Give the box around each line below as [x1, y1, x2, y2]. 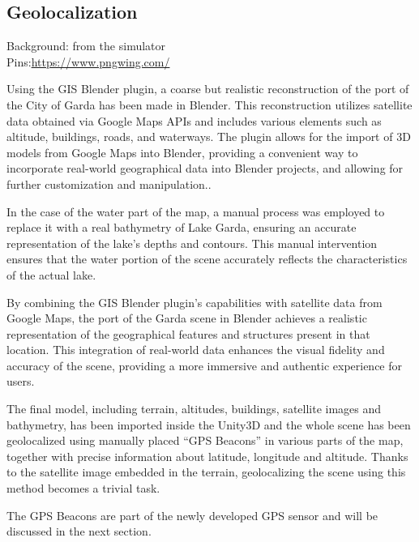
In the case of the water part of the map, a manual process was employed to [6, 203, 385, 220]
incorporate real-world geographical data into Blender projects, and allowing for [6, 160, 404, 177]
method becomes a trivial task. [6, 480, 160, 497]
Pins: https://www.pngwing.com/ [6, 53, 170, 70]
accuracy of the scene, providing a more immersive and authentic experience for [6, 356, 403, 373]
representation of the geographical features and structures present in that [6, 325, 370, 342]
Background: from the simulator [6, 37, 166, 54]
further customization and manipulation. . [6, 175, 212, 192]
